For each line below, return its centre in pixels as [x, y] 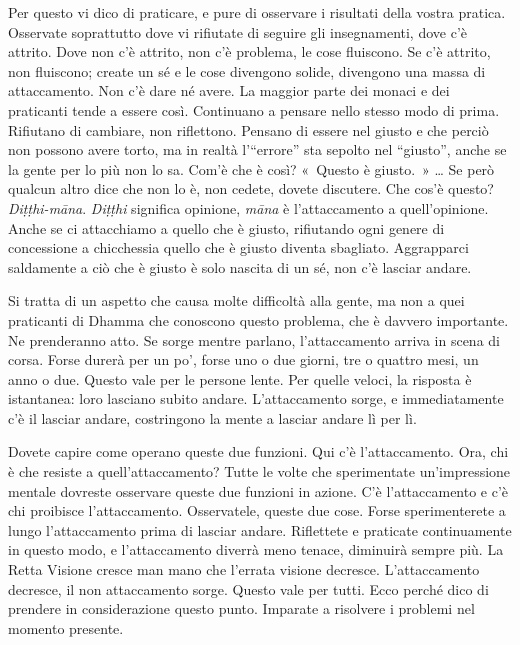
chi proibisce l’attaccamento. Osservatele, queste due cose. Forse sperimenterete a [257, 510]
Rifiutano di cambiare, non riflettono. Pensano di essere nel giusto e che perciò [248, 129]
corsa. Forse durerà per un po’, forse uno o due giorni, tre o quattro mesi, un [243, 359]
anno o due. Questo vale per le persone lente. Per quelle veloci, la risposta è [240, 378]
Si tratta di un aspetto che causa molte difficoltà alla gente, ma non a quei [236, 300]
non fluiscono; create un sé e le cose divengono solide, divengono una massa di [247, 70]
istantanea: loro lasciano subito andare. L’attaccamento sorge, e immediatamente [256, 398]
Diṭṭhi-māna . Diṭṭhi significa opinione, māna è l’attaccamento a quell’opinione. [248, 207]
